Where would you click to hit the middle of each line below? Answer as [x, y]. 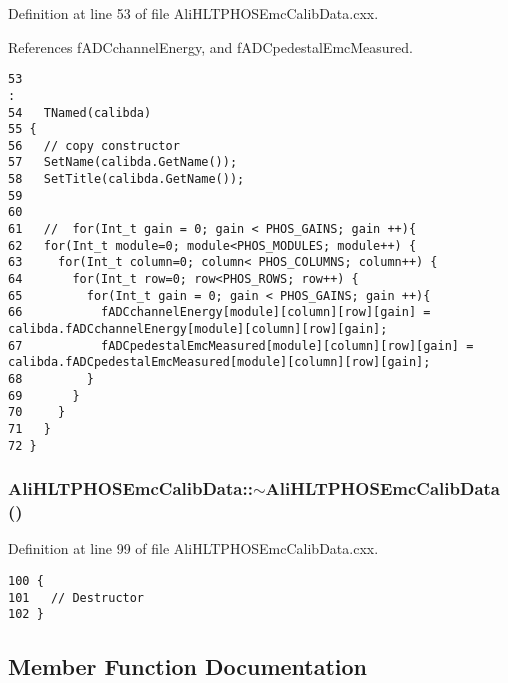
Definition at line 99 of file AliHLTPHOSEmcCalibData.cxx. [193, 548]
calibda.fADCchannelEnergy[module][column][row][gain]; [198, 329]
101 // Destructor [76, 597]
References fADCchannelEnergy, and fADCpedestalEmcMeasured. [211, 46]
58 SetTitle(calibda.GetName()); [126, 179]
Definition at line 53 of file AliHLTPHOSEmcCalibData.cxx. [193, 13]
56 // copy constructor [94, 145]
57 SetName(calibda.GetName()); [123, 162]
